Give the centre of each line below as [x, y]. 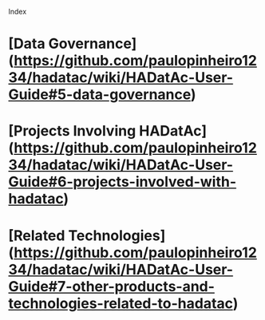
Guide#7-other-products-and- [112, 286]
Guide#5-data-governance [100, 95]
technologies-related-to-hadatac [121, 303]
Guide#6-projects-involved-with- [123, 182]
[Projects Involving [72, 131]
